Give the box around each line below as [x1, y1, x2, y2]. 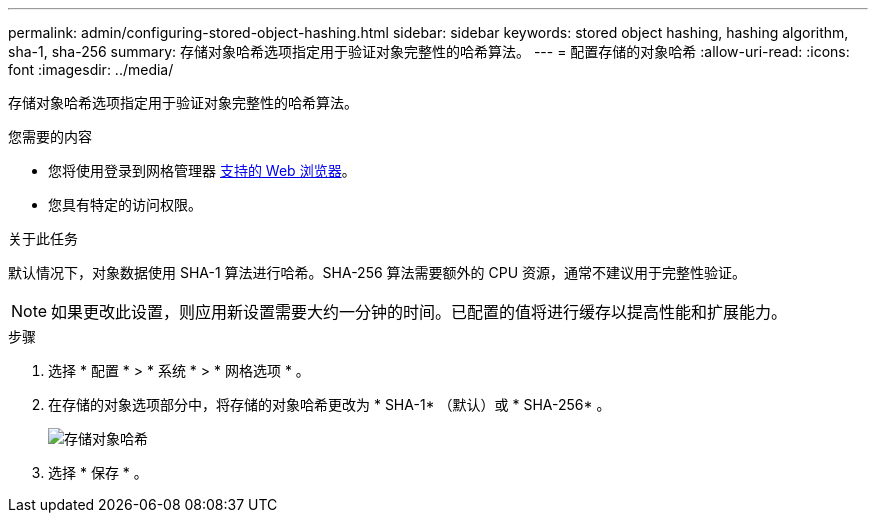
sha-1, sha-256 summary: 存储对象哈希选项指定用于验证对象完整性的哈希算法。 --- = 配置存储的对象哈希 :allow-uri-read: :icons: [8, 43, 850, 60]
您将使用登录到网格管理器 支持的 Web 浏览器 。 [48, 162, 356, 179]
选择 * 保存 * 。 [48, 464, 148, 481]
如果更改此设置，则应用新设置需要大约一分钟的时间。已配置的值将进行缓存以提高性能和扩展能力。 [51, 302, 788, 322]
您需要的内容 [8, 128, 92, 145]
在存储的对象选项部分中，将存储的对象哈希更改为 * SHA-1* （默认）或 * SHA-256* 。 [48, 396, 611, 413]
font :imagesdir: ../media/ [8, 61, 174, 78]
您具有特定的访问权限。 [48, 196, 202, 213]
